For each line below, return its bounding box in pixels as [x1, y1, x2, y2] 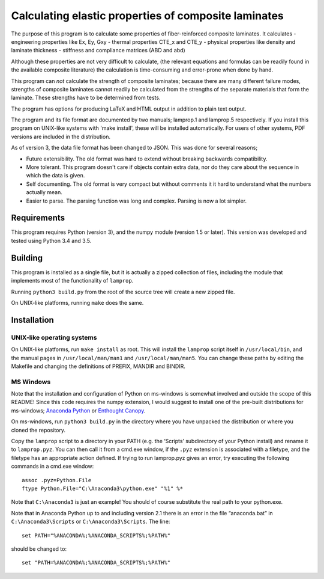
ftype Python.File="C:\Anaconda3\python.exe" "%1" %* [22, 485, 183, 492]
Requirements [11, 213, 65, 223]
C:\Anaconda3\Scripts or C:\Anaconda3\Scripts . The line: [11, 518, 170, 525]
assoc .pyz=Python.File [22, 477, 92, 483]
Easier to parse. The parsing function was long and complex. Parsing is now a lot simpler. [26, 197, 247, 204]
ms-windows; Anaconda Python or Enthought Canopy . [11, 406, 146, 414]
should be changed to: [11, 545, 67, 553]
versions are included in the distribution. [11, 133, 111, 140]
